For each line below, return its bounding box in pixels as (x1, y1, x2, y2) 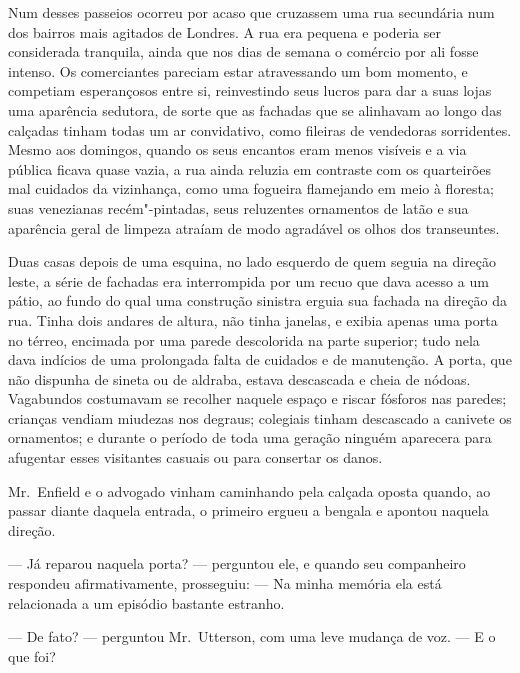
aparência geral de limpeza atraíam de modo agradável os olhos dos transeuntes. (8, 217, 500, 238)
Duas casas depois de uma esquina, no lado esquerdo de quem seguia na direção (8, 251, 497, 272)
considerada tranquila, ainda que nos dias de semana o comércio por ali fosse (8, 41, 479, 62)
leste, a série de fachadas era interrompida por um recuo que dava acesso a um (8, 270, 489, 291)
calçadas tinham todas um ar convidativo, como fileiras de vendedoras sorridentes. (8, 119, 512, 140)
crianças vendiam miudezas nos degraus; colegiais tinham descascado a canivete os (8, 407, 512, 428)
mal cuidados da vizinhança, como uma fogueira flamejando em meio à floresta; (8, 178, 494, 199)
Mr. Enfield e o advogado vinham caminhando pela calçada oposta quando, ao (8, 480, 491, 501)
